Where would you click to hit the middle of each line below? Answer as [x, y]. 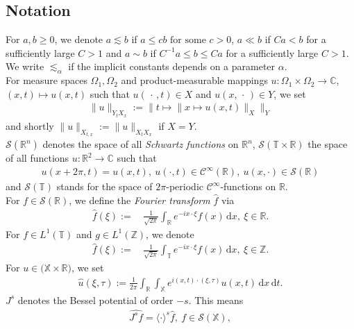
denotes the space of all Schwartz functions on [141, 144]
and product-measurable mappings [194, 80]
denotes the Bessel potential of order [95, 300]
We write [25, 66]
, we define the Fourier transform [140, 200]
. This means [216, 300]
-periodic [185, 186]
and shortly [30, 125]
